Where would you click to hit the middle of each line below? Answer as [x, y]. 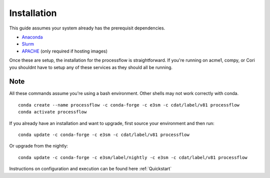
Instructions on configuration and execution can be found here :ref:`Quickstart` [90, 169]
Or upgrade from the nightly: [39, 146]
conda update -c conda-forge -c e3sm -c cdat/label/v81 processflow [104, 134]
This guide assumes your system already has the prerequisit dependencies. [87, 28]
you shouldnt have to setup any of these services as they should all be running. [91, 67]
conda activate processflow [52, 112]
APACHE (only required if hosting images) [64, 51]
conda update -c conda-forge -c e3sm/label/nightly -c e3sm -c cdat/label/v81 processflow [133, 157]
